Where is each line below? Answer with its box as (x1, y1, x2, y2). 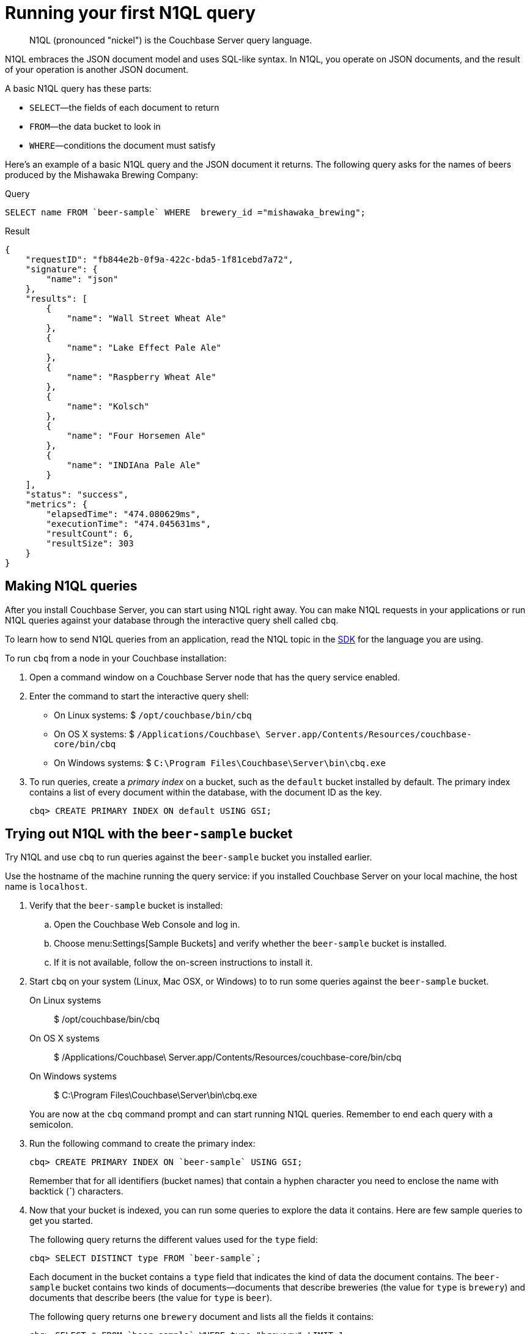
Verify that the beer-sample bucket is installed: (29, 900, 223, 911)
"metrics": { (25, 499, 87, 509)
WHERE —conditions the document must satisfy (29, 140, 216, 151)
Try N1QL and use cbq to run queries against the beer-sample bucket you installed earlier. (5, 852, 372, 863)
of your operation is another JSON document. (5, 64, 189, 75)
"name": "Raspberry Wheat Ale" (67, 371, 216, 382)
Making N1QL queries (5, 578, 138, 594)
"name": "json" (46, 274, 119, 284)
